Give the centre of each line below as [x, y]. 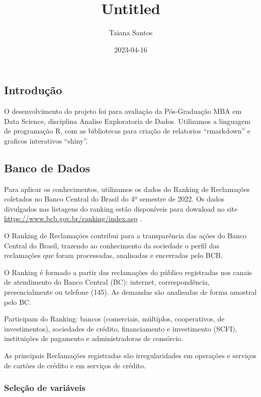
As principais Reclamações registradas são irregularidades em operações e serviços [130, 355]
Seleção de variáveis [45, 388]
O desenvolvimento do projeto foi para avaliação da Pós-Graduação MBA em [123, 111]
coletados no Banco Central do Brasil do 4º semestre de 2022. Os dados [114, 199]
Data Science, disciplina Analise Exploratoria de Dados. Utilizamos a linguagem [127, 121]
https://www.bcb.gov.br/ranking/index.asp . [73, 218]
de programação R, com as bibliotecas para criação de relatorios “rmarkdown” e [127, 131]
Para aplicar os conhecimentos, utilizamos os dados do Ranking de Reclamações [127, 189]
